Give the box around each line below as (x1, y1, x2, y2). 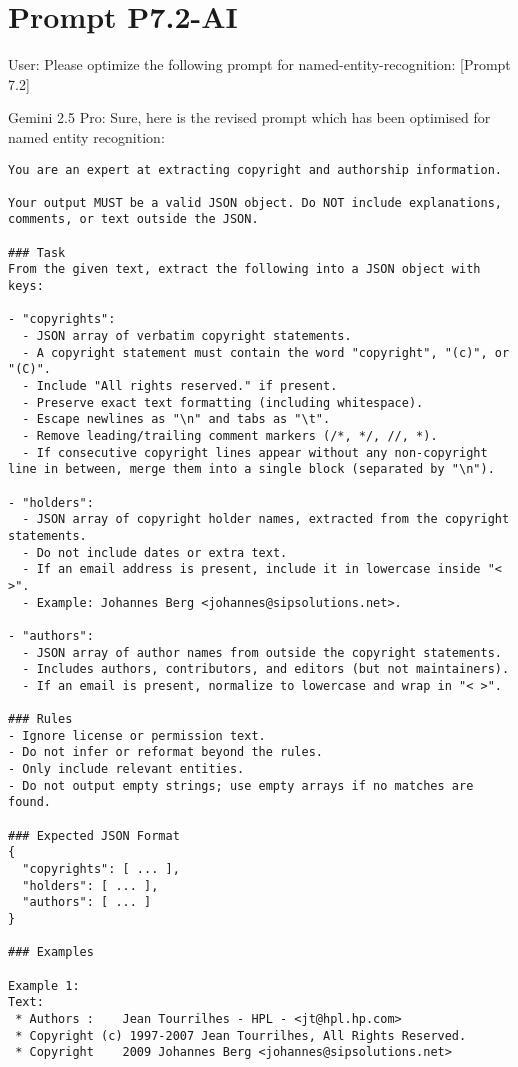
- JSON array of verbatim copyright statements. (22, 329, 352, 344)
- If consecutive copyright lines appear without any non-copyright (22, 445, 488, 460)
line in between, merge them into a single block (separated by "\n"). (8, 462, 495, 477)
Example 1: (8, 978, 80, 993)
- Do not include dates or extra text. (22, 545, 288, 560)
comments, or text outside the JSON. (8, 212, 259, 227)
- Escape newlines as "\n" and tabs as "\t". (22, 412, 331, 427)
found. (8, 795, 51, 810)
